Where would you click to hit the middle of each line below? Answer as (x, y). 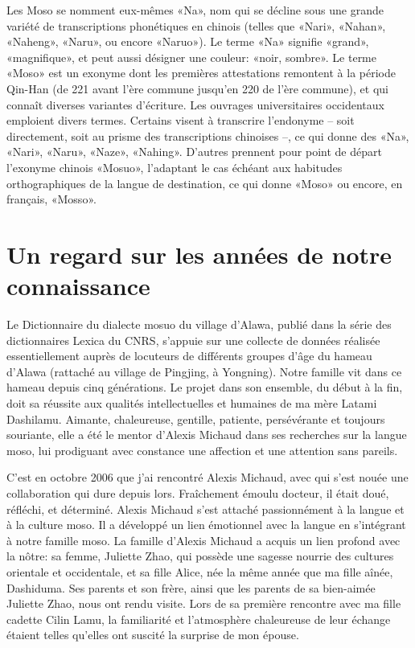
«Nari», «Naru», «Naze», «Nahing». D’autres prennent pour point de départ (194, 152)
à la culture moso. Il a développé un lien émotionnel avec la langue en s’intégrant (206, 525)
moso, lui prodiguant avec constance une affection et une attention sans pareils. (202, 450)
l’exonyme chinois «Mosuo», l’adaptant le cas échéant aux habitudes (175, 167)
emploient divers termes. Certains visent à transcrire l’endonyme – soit (181, 120)
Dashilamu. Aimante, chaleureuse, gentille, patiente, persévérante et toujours (196, 418)
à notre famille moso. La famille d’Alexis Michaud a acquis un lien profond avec (203, 540)
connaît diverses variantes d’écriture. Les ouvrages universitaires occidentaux (195, 104)
